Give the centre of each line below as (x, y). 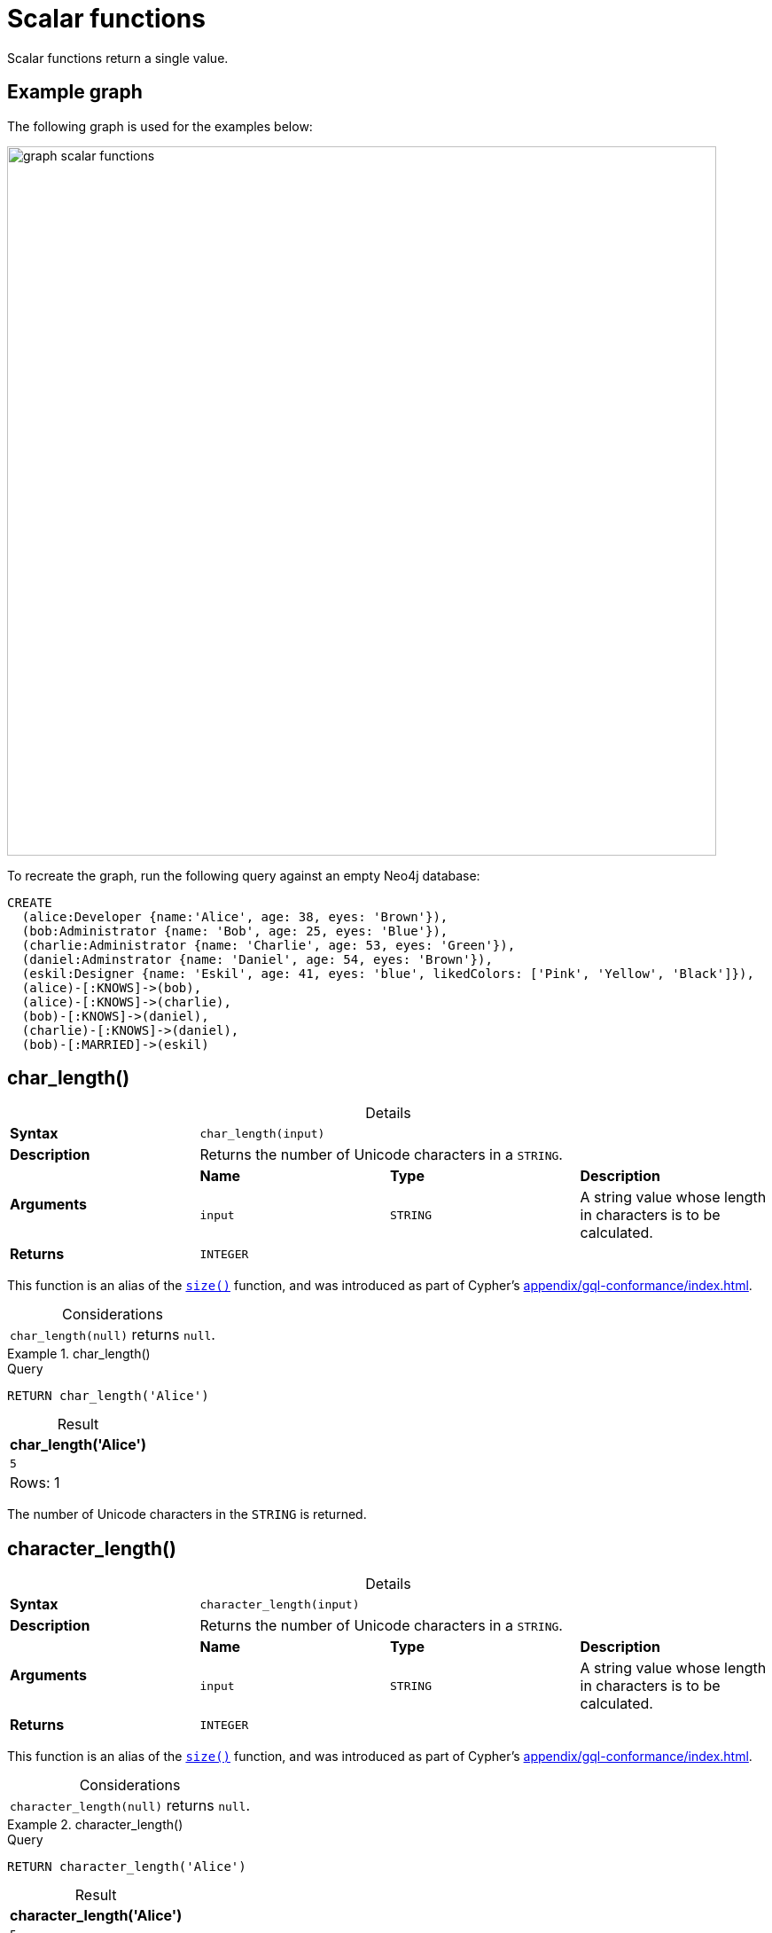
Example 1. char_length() (79, 1354)
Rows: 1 (35, 1483)
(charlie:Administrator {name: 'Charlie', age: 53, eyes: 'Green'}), (269, 945)
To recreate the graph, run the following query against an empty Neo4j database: (244, 875)
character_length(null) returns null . (130, 1806)
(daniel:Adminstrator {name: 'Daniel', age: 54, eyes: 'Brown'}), (257, 959)
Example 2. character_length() (95, 1825)
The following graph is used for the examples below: (160, 126)
